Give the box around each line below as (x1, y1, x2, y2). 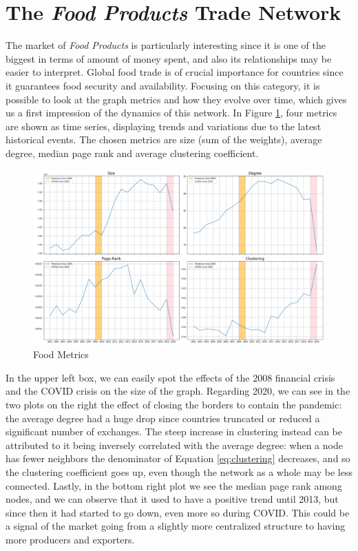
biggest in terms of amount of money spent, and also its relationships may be (6, 51, 332, 65)
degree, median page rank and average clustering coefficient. (6, 145, 259, 160)
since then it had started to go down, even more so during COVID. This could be (6, 505, 350, 519)
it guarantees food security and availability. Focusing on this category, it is (6, 78, 320, 92)
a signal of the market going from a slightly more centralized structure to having (6, 519, 346, 533)
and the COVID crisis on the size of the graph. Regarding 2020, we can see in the (6, 384, 350, 398)
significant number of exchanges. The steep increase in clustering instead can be (6, 424, 342, 439)
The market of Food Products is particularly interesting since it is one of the (6, 38, 326, 52)
